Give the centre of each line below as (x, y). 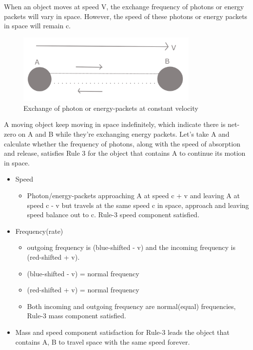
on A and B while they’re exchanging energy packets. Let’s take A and (124, 134)
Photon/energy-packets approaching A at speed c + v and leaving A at (133, 196)
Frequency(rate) (39, 231)
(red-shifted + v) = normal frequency (83, 290)
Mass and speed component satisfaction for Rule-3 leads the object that (122, 332)
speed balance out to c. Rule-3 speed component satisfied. (113, 215)
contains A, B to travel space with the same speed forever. (103, 341)
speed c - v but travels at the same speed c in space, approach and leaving (138, 205)
